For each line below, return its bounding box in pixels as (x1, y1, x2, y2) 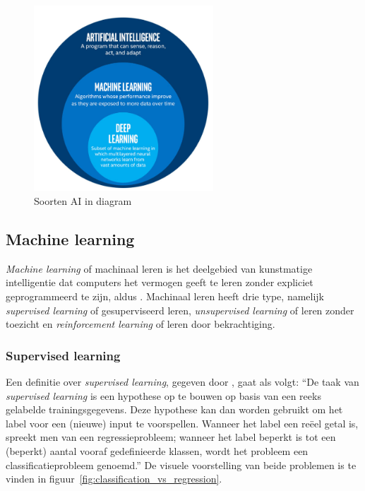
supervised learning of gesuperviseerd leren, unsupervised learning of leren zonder (6, 302, 354, 317)
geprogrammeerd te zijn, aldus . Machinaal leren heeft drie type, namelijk (6, 289, 325, 304)
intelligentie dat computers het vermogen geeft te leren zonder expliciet (6, 275, 313, 290)
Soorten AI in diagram (34, 194, 132, 208)
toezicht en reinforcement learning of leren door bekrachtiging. (6, 317, 275, 331)
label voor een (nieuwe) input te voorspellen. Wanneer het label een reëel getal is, (6, 415, 359, 430)
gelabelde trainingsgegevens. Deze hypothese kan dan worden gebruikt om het (6, 402, 343, 417)
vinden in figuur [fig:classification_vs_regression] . (6, 471, 222, 486)
